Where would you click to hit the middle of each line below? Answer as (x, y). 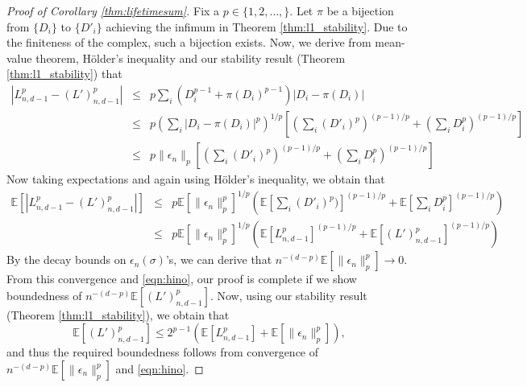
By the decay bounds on (66, 259)
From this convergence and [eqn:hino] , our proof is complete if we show (182, 279)
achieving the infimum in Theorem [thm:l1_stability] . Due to (257, 26)
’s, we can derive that (219, 259)
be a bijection (360, 10)
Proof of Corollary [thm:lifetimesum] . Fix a (113, 10)
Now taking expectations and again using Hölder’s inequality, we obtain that (196, 179)
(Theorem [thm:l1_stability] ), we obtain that (118, 314)
